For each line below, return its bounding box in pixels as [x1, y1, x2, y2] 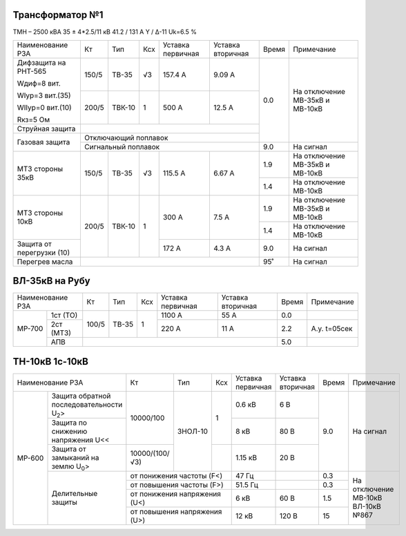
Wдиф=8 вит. [17, 78, 61, 88]
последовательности [51, 399, 123, 409]
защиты [51, 497, 77, 507]
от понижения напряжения [130, 489, 221, 499]
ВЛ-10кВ [352, 501, 381, 511]
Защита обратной [51, 391, 111, 401]
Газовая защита [17, 137, 70, 147]
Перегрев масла [17, 256, 73, 266]
